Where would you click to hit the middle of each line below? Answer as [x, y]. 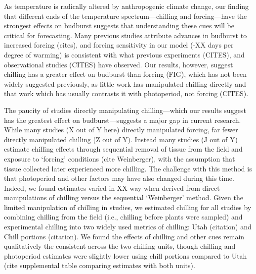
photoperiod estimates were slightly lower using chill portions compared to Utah [126, 255]
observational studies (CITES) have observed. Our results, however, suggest [119, 64]
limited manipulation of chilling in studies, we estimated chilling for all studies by [128, 207]
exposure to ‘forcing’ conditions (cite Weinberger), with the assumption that [120, 158]
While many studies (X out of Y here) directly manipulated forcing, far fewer [121, 130]
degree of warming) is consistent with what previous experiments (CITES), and [124, 54]
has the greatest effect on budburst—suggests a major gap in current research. [123, 120]
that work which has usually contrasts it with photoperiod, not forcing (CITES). [126, 93]
